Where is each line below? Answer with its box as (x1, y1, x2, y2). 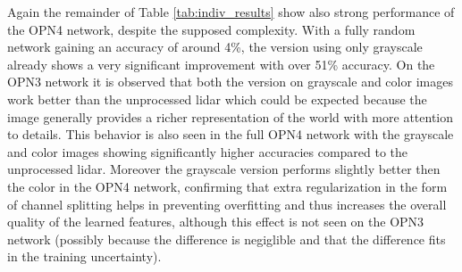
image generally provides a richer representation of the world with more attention (7, 107, 454, 126)
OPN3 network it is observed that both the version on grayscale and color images (7, 72, 453, 91)
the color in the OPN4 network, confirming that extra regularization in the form (7, 177, 448, 195)
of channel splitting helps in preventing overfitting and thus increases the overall (7, 194, 447, 213)
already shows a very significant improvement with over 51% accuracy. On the (7, 54, 435, 73)
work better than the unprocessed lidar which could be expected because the (7, 89, 427, 108)
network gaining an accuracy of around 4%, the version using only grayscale (7, 37, 423, 56)
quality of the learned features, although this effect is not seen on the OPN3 (7, 212, 424, 231)
